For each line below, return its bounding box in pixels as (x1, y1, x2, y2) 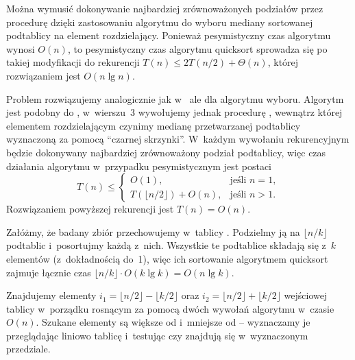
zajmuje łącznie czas (6, 265, 91, 279)
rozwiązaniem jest (6, 68, 81, 82)
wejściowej (284, 288, 328, 302)
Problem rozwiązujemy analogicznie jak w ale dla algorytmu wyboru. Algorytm (6, 91, 344, 106)
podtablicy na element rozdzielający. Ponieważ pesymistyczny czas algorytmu (6, 28, 331, 43)
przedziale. (6, 341, 51, 356)
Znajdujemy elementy (6, 288, 97, 302)
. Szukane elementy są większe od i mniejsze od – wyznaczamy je (36, 315, 310, 329)
